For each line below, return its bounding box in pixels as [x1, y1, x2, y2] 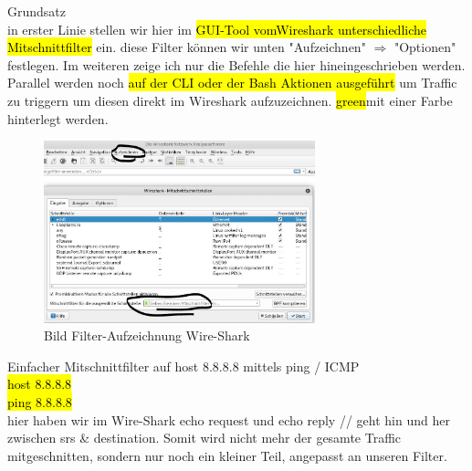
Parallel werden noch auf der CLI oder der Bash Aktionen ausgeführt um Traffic [7, 73, 457, 92]
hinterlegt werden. [7, 109, 109, 128]
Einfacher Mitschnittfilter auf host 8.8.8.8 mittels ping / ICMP [7, 356, 360, 375]
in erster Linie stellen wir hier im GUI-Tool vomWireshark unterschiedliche [7, 19, 426, 38]
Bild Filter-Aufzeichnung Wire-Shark [44, 326, 250, 345]
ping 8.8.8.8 [7, 392, 72, 411]
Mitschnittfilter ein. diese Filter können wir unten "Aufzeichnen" [7, 37, 366, 57]
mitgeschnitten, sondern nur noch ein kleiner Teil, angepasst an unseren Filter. [7, 445, 447, 465]
